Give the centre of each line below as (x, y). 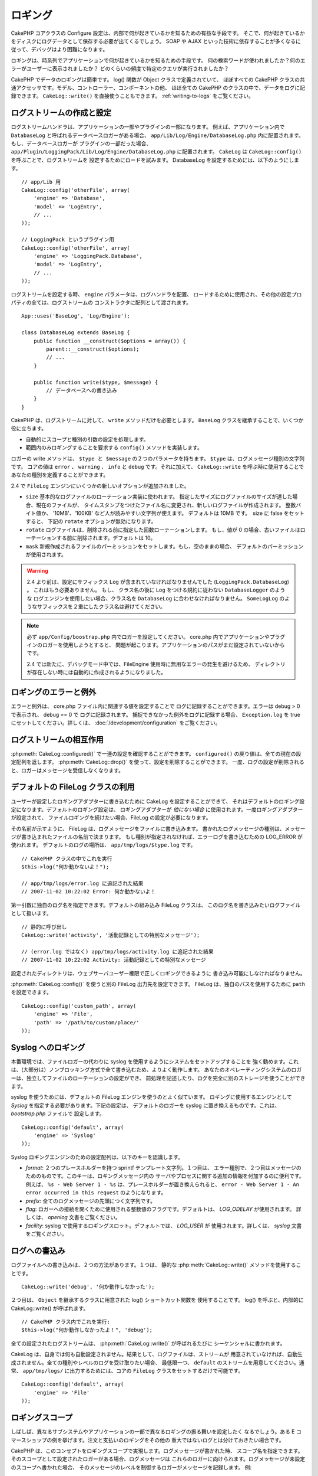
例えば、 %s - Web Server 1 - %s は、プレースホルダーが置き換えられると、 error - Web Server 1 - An (163, 1184)
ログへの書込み (38, 1251)
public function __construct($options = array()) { (110, 341)
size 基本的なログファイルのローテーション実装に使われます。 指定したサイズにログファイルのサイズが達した (159, 497)
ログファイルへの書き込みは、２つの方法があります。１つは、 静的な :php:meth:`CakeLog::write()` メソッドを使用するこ (156, 1265)
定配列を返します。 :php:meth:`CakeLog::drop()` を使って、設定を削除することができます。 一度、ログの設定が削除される (158, 762)
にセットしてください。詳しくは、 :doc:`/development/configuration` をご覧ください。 (116, 723)
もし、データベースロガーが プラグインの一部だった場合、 (81, 143)
